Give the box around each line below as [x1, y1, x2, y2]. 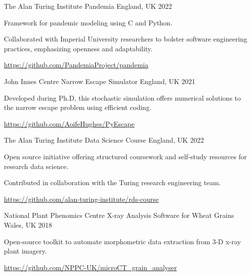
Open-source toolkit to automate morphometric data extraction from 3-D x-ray [4, 236, 241, 246]
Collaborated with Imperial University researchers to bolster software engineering [4, 34, 248, 44]
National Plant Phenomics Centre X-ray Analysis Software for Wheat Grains [4, 210, 234, 220]
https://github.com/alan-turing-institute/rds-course [4, 193, 159, 204]
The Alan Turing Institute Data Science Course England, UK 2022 [4, 135, 204, 145]
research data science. [4, 161, 69, 171]
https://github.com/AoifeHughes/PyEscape [4, 118, 135, 128]
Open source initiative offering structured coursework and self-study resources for [4, 151, 247, 161]
